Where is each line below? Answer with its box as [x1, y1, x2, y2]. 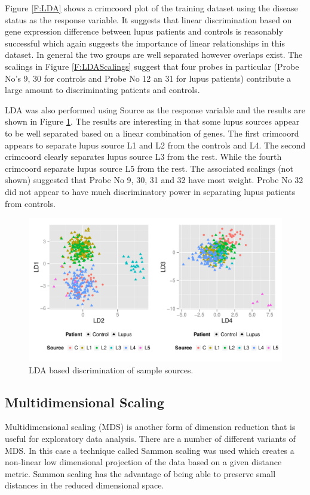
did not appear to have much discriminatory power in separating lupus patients [5, 185, 296, 197]
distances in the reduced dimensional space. [5, 479, 164, 491]
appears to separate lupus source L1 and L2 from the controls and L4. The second [5, 138, 306, 151]
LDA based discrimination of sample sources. [29, 363, 194, 376]
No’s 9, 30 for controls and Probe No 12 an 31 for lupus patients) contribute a [5, 72, 291, 84]
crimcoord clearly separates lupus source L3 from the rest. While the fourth [5, 150, 282, 163]
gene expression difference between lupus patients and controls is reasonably [5, 25, 283, 38]
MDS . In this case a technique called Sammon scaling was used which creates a [5, 444, 294, 456]
